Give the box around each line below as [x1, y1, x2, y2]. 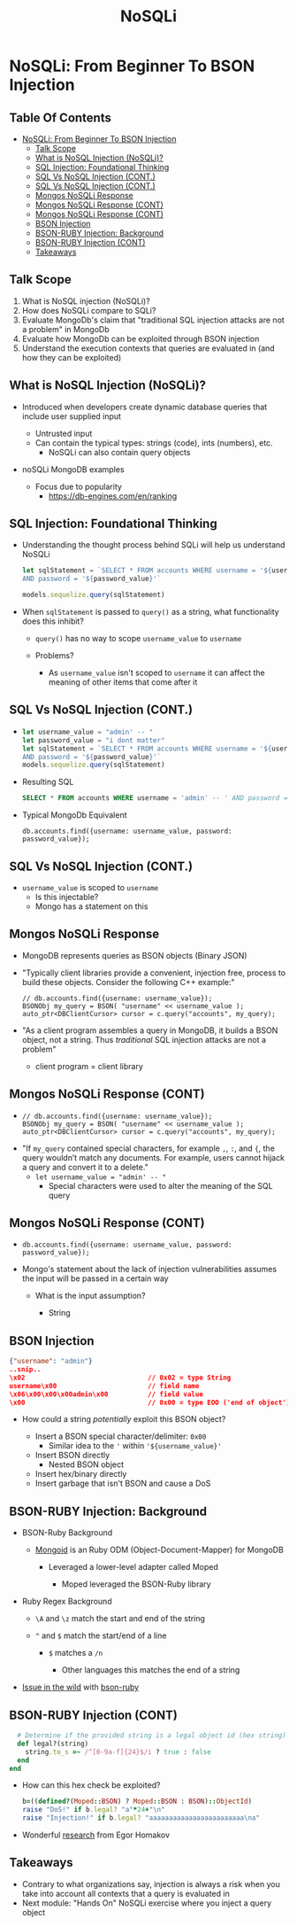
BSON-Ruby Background [21, 1527, 113, 1538]
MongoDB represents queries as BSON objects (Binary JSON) [21, 950, 247, 960]
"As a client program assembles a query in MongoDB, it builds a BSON [21, 1025, 278, 1036]
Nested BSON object [48, 1459, 125, 1470]
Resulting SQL [21, 777, 74, 788]
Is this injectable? [34, 891, 99, 902]
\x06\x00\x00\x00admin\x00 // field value [9, 1389, 203, 1399]
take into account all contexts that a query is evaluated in [21, 1888, 230, 1899]
